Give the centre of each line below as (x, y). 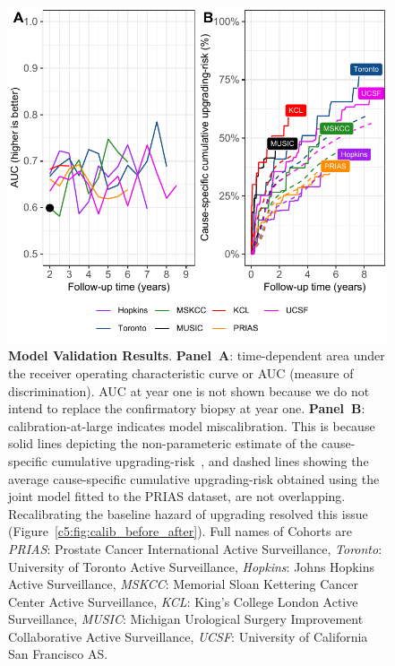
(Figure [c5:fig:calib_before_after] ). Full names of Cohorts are (180, 531)
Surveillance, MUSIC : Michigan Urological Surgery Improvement (186, 619)
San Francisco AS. (58, 654)
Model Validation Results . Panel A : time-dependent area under (197, 355)
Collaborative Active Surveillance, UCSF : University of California (188, 636)
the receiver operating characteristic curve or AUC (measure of (181, 372)
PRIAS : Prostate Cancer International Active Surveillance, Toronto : (195, 548)
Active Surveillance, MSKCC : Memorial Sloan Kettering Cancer (183, 584)
